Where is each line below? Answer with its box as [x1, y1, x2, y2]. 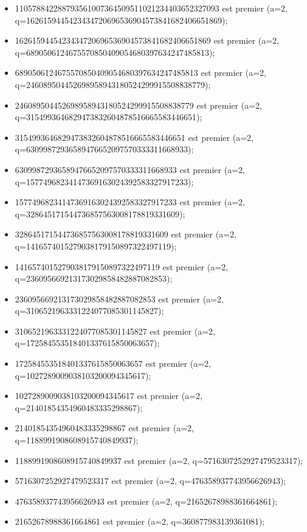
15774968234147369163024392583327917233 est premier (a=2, [15, 196, 245, 208]
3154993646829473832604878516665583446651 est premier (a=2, [15, 131, 254, 143]
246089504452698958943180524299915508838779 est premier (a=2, [15, 98, 262, 111]
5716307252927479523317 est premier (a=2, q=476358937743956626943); [15, 474, 286, 487]
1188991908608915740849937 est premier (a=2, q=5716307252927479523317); [15, 454, 303, 466]
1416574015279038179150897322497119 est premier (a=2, [15, 260, 228, 273]
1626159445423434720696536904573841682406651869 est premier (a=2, [15, 34, 279, 47]
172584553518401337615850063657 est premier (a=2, [15, 357, 211, 370]
